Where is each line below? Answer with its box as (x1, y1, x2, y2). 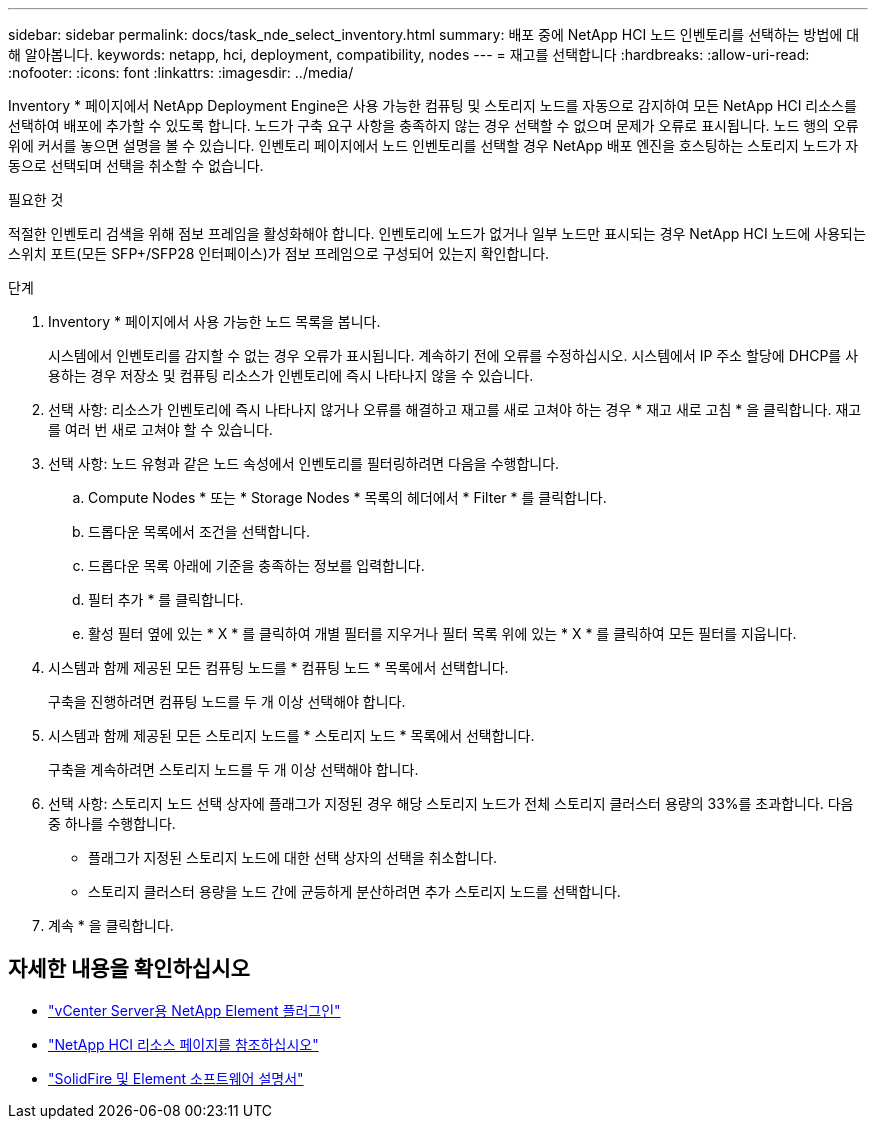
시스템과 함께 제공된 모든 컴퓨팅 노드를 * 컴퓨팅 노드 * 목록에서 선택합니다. (48, 659, 509, 676)
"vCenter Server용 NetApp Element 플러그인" (48, 1001, 341, 1019)
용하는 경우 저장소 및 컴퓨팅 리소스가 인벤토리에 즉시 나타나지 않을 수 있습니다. (48, 367, 534, 384)
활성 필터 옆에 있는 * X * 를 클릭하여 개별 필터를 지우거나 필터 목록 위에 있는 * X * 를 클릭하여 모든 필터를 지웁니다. (88, 625, 797, 642)
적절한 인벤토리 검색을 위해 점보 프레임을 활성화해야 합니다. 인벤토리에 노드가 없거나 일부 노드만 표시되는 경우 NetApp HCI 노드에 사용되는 (8, 225, 866, 242)
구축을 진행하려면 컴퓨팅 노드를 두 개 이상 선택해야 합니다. (48, 693, 406, 710)
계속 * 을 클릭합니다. (48, 917, 174, 934)
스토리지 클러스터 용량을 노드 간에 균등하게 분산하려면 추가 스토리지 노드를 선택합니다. (88, 883, 621, 900)
